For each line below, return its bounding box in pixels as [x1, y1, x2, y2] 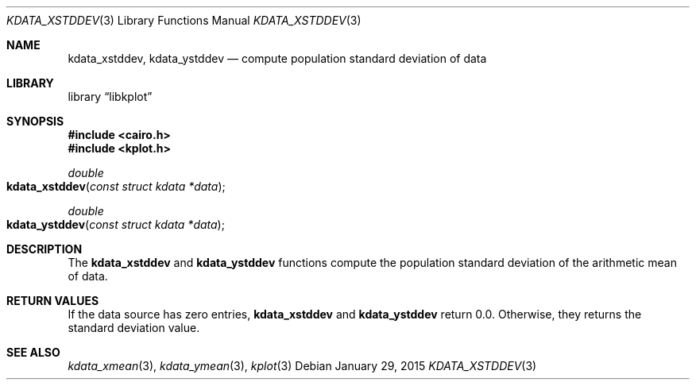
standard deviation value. [68, 321, 200, 334]
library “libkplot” [68, 90, 153, 103]
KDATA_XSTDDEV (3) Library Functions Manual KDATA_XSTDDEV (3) [6, 14, 362, 27]
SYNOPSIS [6, 114, 64, 128]
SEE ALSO [6, 345, 60, 359]
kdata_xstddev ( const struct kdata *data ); [6, 179, 226, 193]
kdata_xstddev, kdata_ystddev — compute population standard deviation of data [68, 52, 487, 65]
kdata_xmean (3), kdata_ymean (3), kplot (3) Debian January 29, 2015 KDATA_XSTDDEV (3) [68, 359, 537, 372]
